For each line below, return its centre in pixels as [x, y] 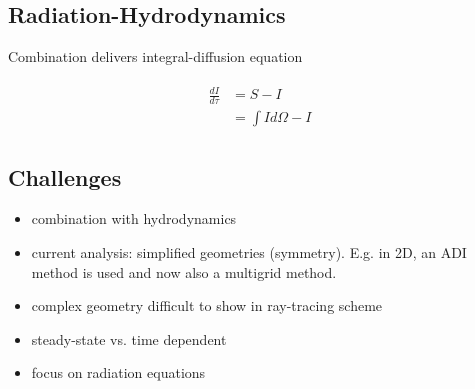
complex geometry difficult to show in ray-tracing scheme [207, 305]
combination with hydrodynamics [134, 218]
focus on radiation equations [118, 372]
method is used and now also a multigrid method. [184, 271]
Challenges [65, 176]
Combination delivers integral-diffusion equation [155, 56]
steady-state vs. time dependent [129, 338]
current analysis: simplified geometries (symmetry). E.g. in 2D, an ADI [249, 252]
